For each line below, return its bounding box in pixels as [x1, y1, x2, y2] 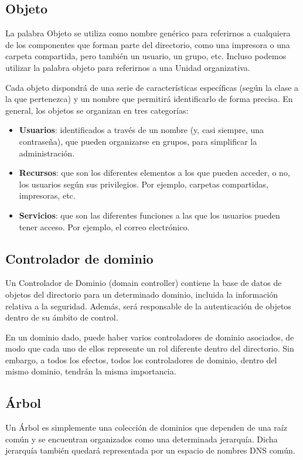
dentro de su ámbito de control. [5, 311, 118, 323]
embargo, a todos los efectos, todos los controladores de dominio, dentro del [5, 353, 277, 366]
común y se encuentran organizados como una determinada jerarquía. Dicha [5, 432, 278, 445]
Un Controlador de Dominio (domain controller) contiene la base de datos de [5, 277, 282, 289]
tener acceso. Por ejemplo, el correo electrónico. [19, 220, 190, 233]
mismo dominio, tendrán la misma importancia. [5, 365, 176, 377]
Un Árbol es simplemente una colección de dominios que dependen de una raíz [5, 421, 287, 434]
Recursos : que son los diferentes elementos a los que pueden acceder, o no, [19, 166, 290, 179]
